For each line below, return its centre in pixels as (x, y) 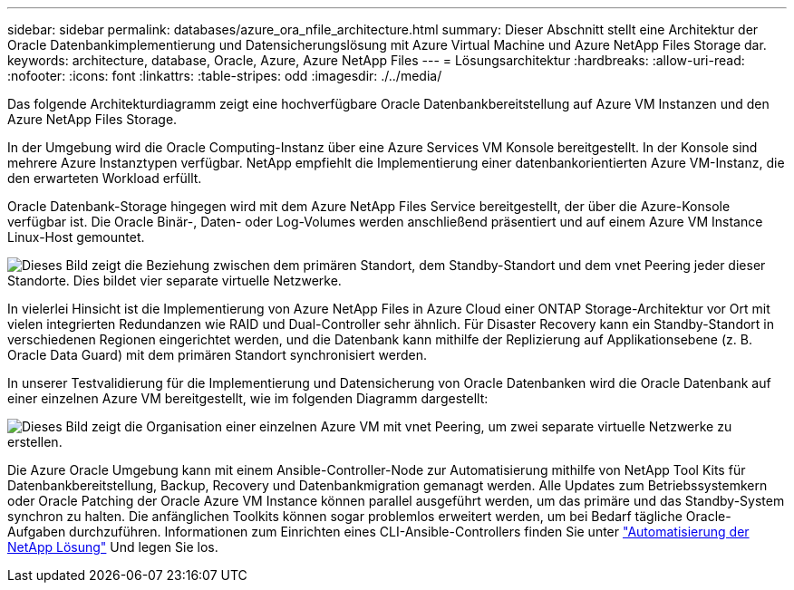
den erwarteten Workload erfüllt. (105, 178)
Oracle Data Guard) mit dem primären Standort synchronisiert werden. (218, 355)
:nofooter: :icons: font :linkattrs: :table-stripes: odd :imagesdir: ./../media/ (225, 76)
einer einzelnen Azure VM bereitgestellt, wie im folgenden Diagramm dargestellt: (248, 398)
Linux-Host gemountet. (76, 237)
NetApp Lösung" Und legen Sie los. (113, 547)
